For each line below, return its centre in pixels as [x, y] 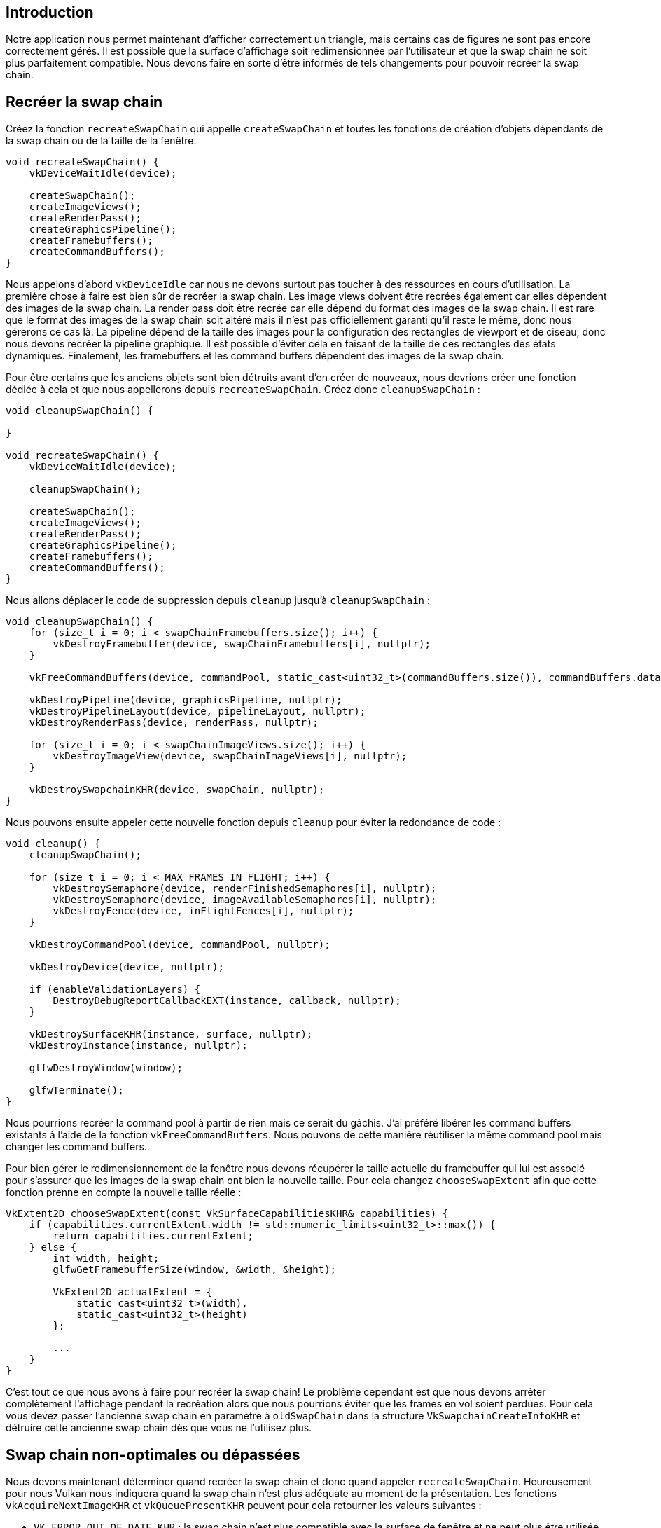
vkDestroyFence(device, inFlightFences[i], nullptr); [203, 911]
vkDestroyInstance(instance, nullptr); [138, 1046]
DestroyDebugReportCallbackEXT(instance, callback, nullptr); [227, 1001]
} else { [53, 1247]
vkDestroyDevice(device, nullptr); [126, 967]
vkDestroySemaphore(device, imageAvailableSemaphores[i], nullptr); [245, 900]
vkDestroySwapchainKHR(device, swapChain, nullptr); [177, 790]
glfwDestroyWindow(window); [106, 1068]
